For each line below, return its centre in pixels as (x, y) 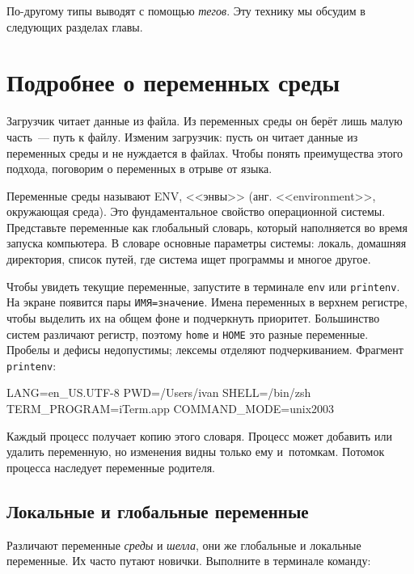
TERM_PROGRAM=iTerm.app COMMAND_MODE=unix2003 (171, 409)
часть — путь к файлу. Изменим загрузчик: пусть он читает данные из (182, 136)
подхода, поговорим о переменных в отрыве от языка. (139, 169)
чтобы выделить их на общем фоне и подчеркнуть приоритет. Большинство (193, 317)
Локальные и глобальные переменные (158, 511)
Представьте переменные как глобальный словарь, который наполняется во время (207, 227)
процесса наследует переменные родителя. (111, 467)
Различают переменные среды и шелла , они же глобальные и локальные (184, 544)
